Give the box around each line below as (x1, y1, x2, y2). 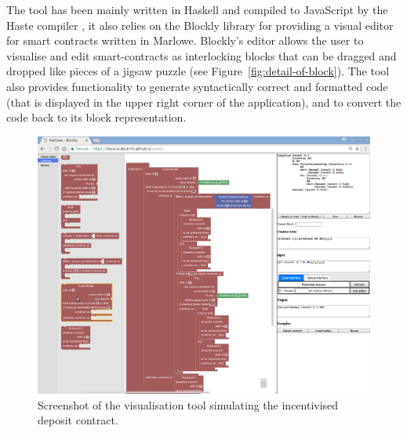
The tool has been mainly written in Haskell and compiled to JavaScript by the (6, 2, 388, 17)
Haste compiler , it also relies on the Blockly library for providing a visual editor (6, 16, 394, 33)
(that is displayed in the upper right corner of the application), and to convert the (6, 93, 402, 110)
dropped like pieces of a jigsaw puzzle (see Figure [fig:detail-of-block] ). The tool (6, 63, 390, 79)
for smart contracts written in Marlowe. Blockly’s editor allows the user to (6, 32, 364, 49)
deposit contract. (38, 412, 118, 428)
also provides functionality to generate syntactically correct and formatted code (6, 78, 388, 94)
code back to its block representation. (6, 109, 187, 126)
